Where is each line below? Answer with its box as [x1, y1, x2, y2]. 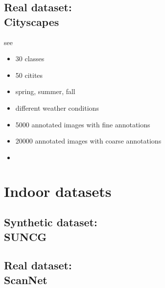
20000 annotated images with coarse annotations [15, 136, 162, 146]
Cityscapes [4, 14, 59, 29]
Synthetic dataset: [4, 215, 97, 230]
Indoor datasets [4, 181, 112, 201]
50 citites [15, 70, 43, 80]
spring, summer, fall [15, 86, 75, 96]
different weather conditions [15, 102, 99, 113]
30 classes [15, 53, 45, 64]
